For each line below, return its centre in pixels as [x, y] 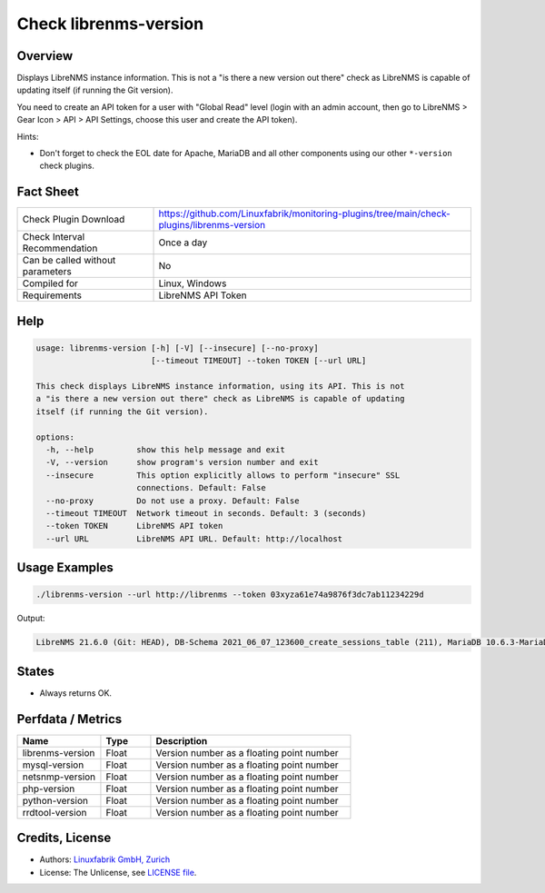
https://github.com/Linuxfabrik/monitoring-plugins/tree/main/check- [305, 213]
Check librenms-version [110, 24]
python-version [55, 800]
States [35, 671]
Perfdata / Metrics [69, 719]
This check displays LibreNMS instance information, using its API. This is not [220, 387]
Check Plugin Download [74, 220]
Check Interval [54, 237]
